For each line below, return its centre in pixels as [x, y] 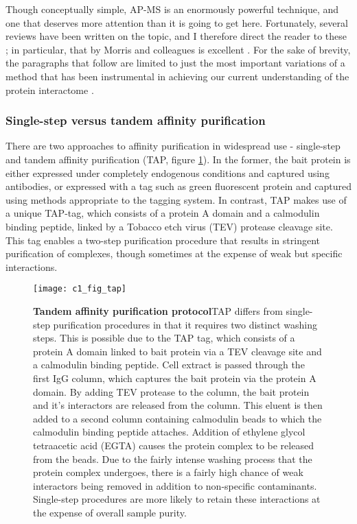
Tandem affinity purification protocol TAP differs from [158, 310]
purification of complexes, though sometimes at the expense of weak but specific [174, 253]
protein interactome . [50, 90]
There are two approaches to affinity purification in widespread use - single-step [173, 146]
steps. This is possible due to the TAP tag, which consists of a [164, 338]
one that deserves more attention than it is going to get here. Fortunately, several [177, 22]
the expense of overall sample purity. [110, 512]
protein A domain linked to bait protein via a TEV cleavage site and [177, 351]
